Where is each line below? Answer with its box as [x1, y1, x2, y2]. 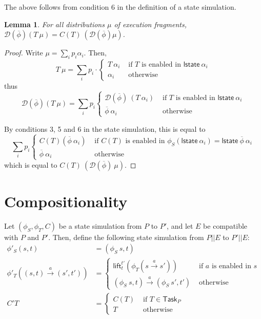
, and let [167, 220, 193, 231]
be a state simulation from [58, 220, 142, 231]
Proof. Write [4, 47, 43, 58]
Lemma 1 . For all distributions [4, 18, 105, 29]
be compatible [203, 220, 248, 231]
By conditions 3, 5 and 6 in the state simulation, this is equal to [4, 123, 206, 134]
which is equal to [4, 159, 57, 170]
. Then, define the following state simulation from [48, 231, 204, 242]
